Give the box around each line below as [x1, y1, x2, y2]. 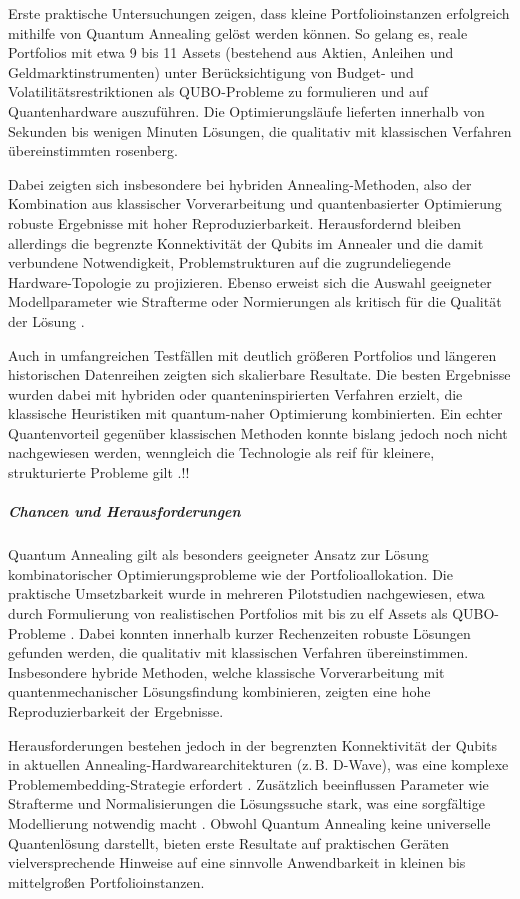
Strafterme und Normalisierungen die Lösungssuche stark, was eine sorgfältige [8, 793, 485, 814]
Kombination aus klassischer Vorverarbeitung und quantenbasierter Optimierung [8, 193, 502, 214]
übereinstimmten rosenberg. [8, 140, 178, 161]
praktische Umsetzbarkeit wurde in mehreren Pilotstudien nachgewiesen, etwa [8, 583, 485, 604]
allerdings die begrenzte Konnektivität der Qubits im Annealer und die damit [8, 232, 484, 253]
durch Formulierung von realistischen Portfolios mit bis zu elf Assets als [8, 603, 448, 623]
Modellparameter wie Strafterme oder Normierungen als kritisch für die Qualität [8, 291, 502, 312]
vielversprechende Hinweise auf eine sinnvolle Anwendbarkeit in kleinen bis [8, 852, 466, 873]
